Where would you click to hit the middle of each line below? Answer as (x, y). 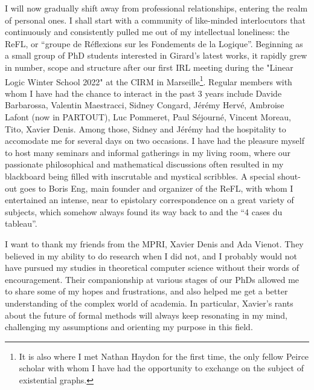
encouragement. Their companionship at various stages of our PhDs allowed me (152, 279)
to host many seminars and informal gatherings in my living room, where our (148, 152)
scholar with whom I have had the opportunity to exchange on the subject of (161, 368)
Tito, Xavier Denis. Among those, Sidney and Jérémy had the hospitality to (146, 128)
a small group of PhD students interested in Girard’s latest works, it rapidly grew (156, 55)
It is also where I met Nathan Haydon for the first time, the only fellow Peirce (164, 356)
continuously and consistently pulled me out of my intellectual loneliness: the (147, 32)
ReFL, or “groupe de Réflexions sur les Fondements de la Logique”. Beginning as (154, 43)
